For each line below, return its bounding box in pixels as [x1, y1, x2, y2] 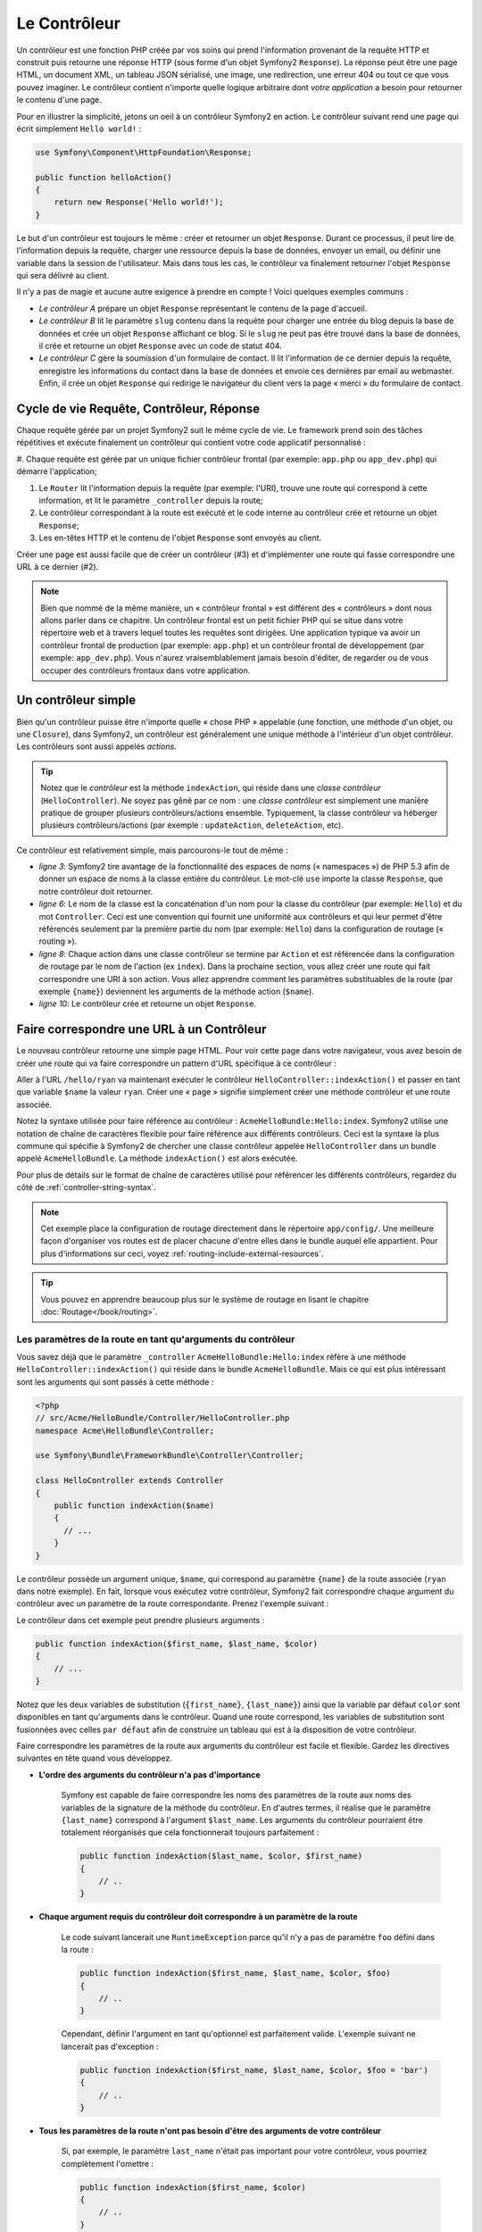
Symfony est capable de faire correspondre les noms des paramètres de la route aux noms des [61, 1790, 411, 1801]
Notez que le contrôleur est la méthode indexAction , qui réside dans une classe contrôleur [40, 782, 381, 794]
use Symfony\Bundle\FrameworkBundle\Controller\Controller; [35, 1451, 304, 1461]
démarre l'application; [16, 466, 97, 477]
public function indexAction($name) [54, 1500, 214, 1511]
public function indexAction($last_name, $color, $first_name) [79, 1851, 363, 1861]
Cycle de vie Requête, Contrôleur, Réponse [16, 401, 261, 416]
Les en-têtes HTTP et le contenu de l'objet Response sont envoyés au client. [38, 532, 322, 544]
